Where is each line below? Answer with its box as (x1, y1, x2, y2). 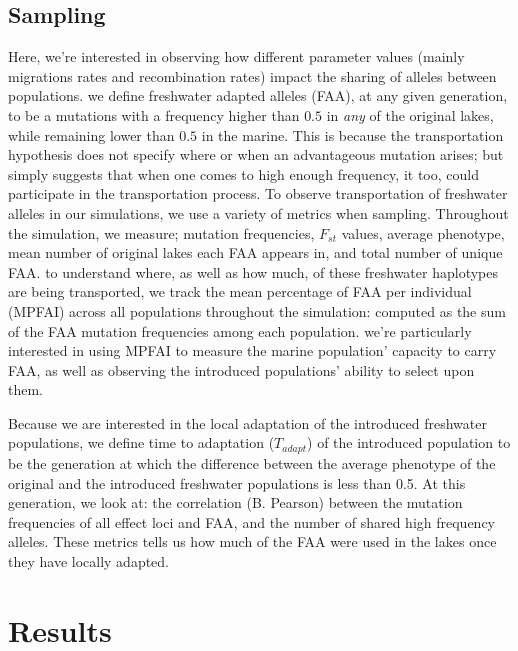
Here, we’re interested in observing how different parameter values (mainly (8, 46, 465, 67)
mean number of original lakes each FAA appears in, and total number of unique (8, 242, 503, 263)
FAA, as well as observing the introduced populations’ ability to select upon (8, 359, 475, 380)
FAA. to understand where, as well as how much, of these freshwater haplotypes (8, 261, 498, 282)
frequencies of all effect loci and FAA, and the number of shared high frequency (8, 511, 496, 532)
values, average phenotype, (341, 222, 505, 243)
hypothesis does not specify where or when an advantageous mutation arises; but (8, 144, 504, 165)
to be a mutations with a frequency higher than (8, 104, 300, 125)
